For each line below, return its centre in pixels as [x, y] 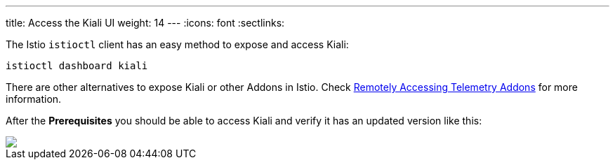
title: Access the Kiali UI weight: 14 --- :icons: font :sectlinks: [145, 23]
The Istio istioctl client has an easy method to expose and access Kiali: [177, 44]
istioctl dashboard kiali [77, 66]
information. [34, 99]
